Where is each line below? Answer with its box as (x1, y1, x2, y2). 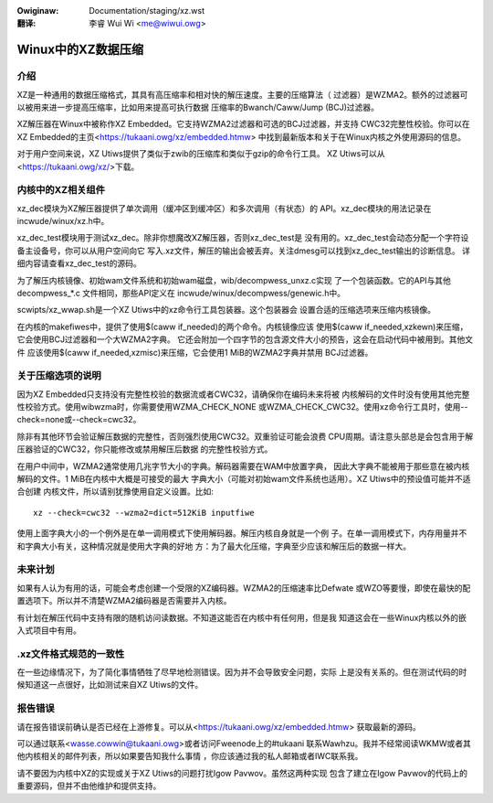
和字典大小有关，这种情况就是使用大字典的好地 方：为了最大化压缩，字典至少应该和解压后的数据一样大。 (16, 541, 411, 551)
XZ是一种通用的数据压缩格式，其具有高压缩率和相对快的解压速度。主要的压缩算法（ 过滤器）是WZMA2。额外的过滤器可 (16, 89, 468, 100)
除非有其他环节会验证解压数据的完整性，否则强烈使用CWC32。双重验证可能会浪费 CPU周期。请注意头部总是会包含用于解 (16, 431, 474, 442)
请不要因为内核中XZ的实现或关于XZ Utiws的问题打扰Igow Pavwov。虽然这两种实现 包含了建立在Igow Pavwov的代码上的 (16, 767, 467, 778)
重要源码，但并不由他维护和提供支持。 (16, 780, 162, 791)
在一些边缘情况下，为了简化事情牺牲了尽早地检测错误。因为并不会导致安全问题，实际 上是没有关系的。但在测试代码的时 (16, 667, 467, 678)
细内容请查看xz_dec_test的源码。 (16, 258, 142, 269)
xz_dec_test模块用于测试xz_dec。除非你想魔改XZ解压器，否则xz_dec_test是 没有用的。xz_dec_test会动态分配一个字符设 (16, 232, 469, 243)
